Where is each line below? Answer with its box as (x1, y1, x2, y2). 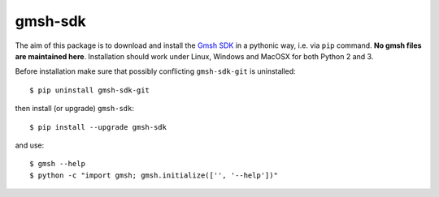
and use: (15, 140, 45, 150)
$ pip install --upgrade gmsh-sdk (29, 122, 167, 131)
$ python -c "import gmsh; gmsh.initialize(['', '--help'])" (29, 170, 278, 180)
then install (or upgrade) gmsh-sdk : (15, 104, 134, 113)
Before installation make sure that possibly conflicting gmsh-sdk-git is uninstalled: (15, 66, 296, 76)
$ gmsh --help (29, 159, 85, 169)
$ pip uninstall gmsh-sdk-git (29, 85, 150, 95)
